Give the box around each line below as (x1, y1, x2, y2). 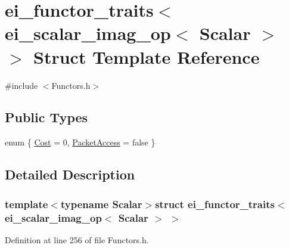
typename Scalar (60, 196, 142, 211)
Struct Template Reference (33, 44, 260, 69)
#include (5, 79, 38, 91)
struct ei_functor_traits (155, 196, 275, 211)
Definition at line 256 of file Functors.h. (5, 233, 149, 246)
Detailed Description (5, 165, 135, 184)
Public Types (5, 108, 88, 126)
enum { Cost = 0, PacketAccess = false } (5, 136, 156, 148)
